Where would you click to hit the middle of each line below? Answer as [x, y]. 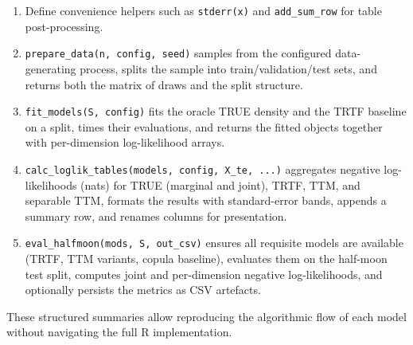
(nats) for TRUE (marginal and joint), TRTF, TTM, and [220, 184]
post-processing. [64, 26]
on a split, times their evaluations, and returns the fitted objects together [204, 126]
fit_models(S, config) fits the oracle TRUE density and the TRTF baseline [216, 111]
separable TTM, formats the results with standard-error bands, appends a [206, 200]
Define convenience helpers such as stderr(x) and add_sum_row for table [203, 10]
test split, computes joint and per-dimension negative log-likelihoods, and [204, 274]
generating [51, 68]
